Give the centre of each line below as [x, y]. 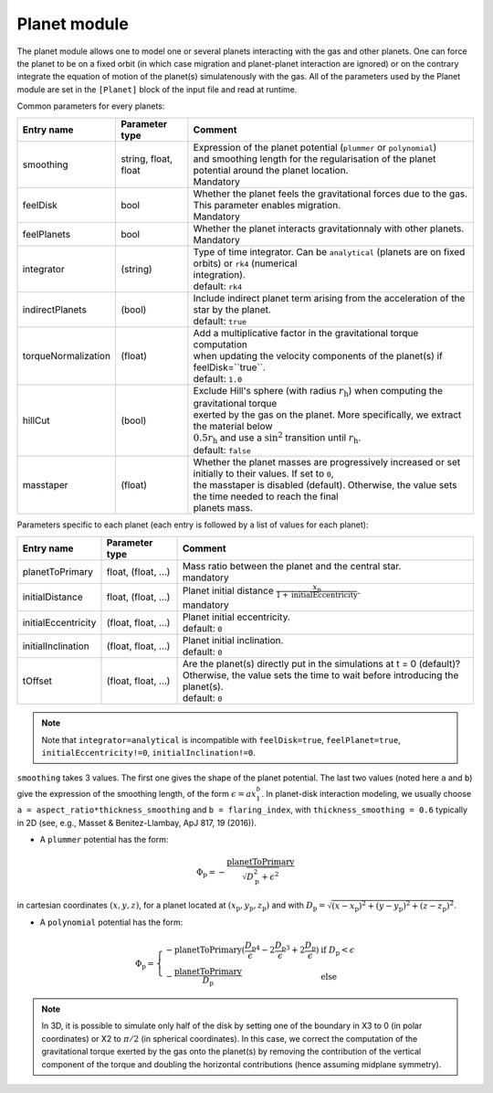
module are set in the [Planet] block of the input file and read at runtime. [157, 89]
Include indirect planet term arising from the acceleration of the [329, 298]
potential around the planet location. [271, 170]
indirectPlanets [54, 309]
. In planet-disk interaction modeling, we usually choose [367, 793]
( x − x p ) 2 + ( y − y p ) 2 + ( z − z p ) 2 [393, 906]
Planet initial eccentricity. [236, 617]
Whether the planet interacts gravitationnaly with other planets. [329, 228]
